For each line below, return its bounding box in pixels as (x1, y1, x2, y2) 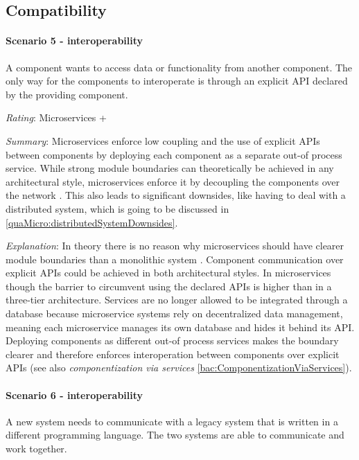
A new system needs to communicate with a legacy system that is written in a (6, 414, 338, 428)
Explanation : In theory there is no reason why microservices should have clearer (6, 238, 344, 253)
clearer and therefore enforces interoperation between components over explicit (6, 346, 340, 361)
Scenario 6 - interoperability (6, 387, 143, 402)
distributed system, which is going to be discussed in (6, 201, 229, 215)
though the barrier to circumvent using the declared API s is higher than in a (6, 278, 332, 293)
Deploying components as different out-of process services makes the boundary (6, 333, 339, 348)
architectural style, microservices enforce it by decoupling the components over (6, 174, 340, 188)
